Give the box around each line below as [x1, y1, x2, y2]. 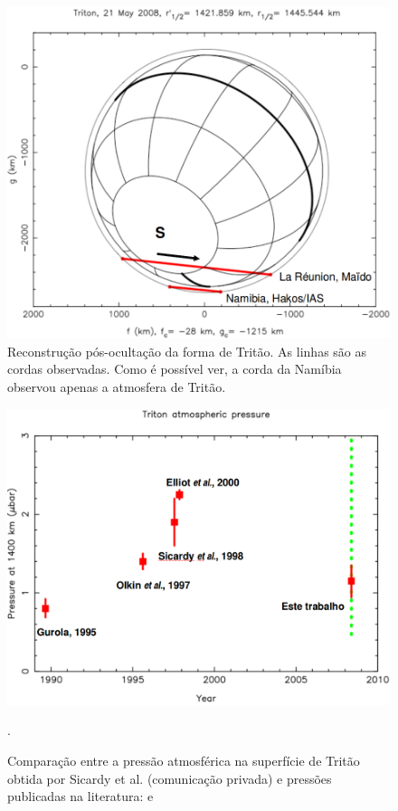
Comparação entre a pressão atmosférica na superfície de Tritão [7, 750, 360, 769]
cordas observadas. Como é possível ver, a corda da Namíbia [7, 359, 342, 378]
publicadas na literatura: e [7, 787, 154, 806]
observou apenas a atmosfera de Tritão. [7, 377, 226, 396]
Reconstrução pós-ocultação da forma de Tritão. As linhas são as [7, 341, 367, 360]
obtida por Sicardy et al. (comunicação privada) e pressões [7, 768, 332, 787]
